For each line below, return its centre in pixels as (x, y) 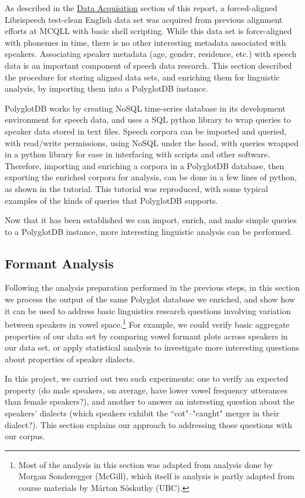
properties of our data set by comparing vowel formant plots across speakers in (146, 336)
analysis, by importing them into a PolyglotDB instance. (106, 88)
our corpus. (25, 436)
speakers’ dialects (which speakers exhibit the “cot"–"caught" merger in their (142, 413)
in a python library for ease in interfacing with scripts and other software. (138, 154)
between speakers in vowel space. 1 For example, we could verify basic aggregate (147, 323)
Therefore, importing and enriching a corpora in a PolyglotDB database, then (145, 165)
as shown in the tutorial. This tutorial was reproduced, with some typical (136, 188)
